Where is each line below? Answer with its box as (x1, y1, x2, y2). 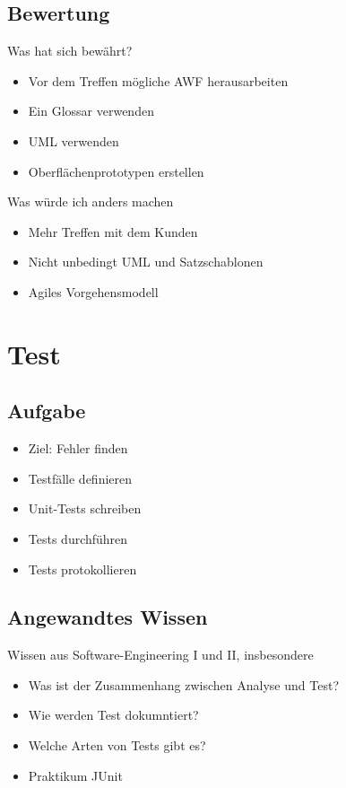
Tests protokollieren (28, 559, 137, 578)
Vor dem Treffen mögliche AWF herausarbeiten (28, 71, 289, 90)
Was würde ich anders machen (7, 192, 174, 211)
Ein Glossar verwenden (28, 101, 154, 120)
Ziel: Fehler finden (28, 439, 128, 458)
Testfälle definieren (28, 468, 133, 487)
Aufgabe (7, 397, 86, 425)
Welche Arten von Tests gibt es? (28, 736, 206, 755)
